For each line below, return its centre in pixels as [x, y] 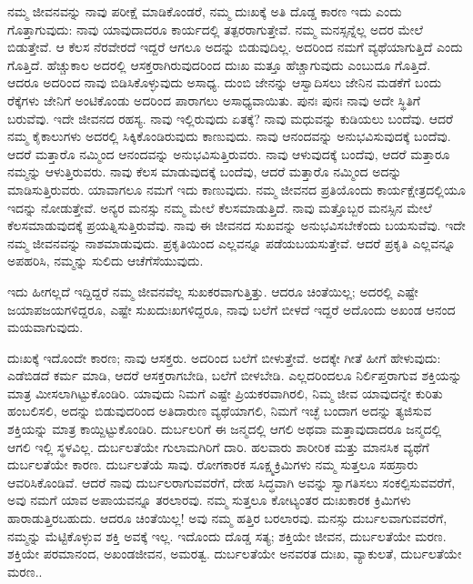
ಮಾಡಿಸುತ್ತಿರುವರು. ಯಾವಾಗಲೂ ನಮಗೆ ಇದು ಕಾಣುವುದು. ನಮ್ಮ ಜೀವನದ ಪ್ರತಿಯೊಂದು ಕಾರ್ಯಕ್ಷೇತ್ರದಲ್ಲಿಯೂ [236, 189]
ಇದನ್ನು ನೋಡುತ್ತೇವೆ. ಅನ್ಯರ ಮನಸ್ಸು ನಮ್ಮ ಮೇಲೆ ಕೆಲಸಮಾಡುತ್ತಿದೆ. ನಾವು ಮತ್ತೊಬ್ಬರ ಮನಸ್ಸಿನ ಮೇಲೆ [220, 207]
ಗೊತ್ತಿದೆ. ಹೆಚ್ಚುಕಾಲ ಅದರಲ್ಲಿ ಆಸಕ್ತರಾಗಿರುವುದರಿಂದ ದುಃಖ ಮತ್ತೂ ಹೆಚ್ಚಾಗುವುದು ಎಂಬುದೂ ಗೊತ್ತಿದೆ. [219, 64]
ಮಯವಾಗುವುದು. [45, 327]
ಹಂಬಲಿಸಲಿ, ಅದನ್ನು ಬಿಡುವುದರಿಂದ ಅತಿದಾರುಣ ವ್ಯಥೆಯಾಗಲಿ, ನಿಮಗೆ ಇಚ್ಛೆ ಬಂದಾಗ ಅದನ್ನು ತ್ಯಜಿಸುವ [220, 411]
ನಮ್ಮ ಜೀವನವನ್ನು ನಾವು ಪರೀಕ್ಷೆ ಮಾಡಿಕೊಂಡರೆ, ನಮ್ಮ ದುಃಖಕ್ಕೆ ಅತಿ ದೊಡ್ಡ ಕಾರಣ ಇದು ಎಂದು [205, 11]
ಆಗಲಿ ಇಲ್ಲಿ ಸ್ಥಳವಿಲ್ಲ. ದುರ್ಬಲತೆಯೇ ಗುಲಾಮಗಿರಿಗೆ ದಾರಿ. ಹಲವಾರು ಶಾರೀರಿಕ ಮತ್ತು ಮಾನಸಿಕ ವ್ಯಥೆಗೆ [218, 446]
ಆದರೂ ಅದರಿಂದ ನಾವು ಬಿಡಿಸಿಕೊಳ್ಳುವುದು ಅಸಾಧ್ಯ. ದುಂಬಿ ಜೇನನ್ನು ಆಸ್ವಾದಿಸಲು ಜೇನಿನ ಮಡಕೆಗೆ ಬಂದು [225, 82]
